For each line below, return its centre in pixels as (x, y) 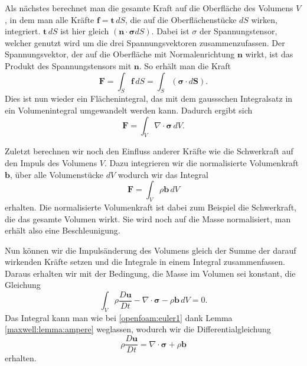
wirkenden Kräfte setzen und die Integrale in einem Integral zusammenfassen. (145, 262)
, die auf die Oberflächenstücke (181, 19)
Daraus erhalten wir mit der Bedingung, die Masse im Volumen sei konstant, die (150, 273)
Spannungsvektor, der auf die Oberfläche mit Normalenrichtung (120, 54)
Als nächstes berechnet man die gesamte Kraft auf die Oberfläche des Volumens (149, 8)
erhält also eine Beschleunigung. (63, 230)
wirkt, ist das (269, 54)
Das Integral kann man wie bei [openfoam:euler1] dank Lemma (119, 317)
